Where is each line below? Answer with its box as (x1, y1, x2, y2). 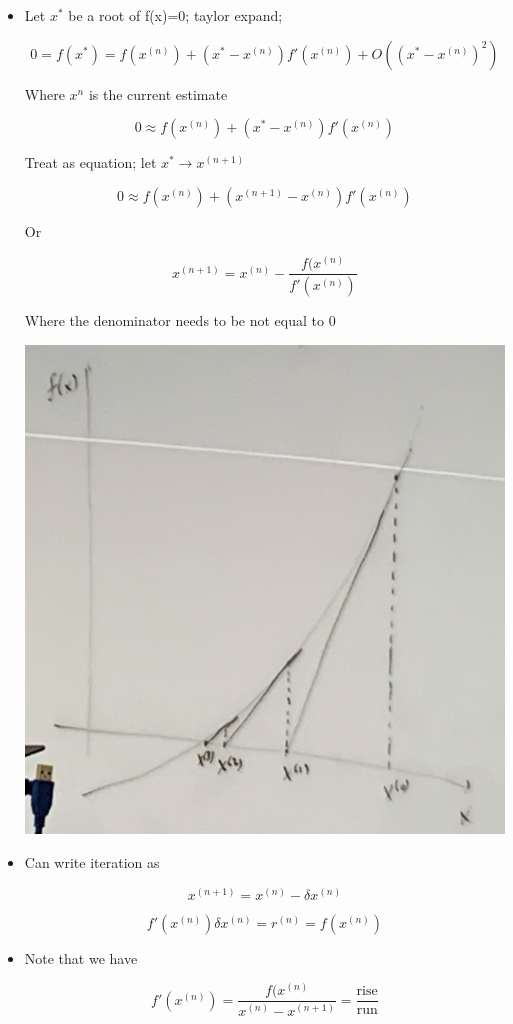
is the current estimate (88, 83, 228, 104)
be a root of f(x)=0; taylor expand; (68, 5, 283, 25)
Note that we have (24, 947, 138, 968)
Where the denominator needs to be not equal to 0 (24, 310, 336, 331)
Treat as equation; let (24, 152, 157, 173)
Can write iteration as (24, 852, 160, 873)
